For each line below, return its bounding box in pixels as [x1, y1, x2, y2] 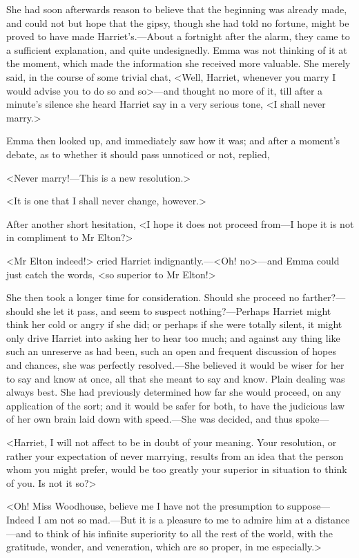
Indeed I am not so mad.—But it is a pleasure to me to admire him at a [6, 512, 312, 526]
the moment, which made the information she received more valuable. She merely [6, 56, 351, 70]
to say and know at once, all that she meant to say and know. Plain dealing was [6, 371, 345, 385]
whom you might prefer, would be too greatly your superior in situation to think [6, 462, 347, 477]
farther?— [302, 290, 346, 305]
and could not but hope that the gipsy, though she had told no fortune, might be [6, 15, 349, 30]
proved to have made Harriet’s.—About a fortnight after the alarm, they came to [6, 29, 350, 44]
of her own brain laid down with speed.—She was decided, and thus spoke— [6, 412, 329, 426]
